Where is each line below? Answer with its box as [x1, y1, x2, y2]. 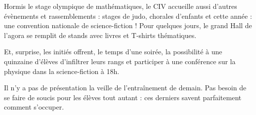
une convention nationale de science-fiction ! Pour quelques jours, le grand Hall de [4, 20, 252, 31]
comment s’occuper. [4, 102, 64, 112]
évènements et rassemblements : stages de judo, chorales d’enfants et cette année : [4, 10, 252, 21]
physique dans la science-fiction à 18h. [4, 66, 120, 76]
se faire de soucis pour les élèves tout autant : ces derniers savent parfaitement [4, 92, 242, 102]
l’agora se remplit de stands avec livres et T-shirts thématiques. [4, 30, 197, 40]
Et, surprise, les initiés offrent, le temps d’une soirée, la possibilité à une [4, 46, 222, 57]
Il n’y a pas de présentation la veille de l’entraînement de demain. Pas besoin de [4, 82, 247, 93]
